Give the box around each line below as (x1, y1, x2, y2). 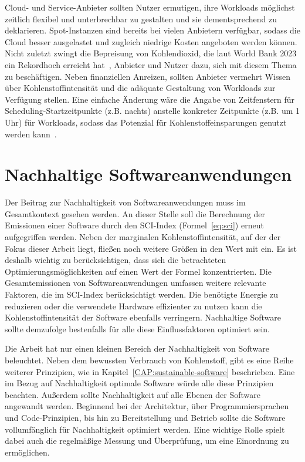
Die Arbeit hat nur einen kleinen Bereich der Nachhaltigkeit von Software (5, 342, 269, 355)
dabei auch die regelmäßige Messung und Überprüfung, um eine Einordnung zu (5, 434, 289, 447)
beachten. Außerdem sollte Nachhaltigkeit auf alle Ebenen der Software (5, 388, 260, 400)
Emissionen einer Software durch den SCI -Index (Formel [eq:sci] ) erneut (5, 219, 264, 231)
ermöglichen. (5, 446, 50, 458)
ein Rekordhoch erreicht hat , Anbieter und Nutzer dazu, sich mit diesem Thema (5, 58, 297, 70)
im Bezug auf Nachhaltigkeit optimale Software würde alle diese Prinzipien (5, 377, 274, 389)
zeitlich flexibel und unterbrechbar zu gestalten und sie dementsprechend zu (5, 12, 277, 25)
